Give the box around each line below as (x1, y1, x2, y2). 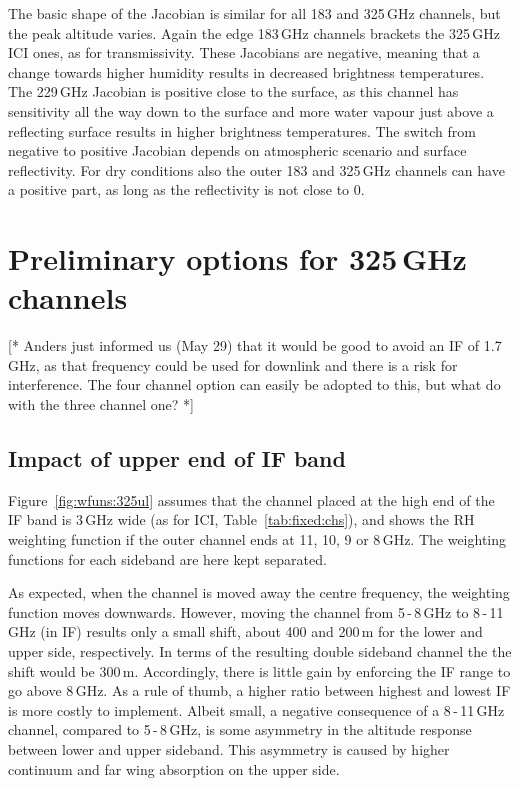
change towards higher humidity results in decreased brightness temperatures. (8, 61, 485, 82)
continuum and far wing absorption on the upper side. (8, 758, 340, 779)
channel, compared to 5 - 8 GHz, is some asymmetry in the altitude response (8, 719, 472, 740)
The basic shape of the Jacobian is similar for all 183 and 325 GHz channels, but (8, 3, 501, 23)
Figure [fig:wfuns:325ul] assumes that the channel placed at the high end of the (8, 489, 495, 510)
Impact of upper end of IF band (8, 443, 346, 474)
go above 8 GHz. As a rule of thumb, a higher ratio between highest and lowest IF (8, 680, 511, 701)
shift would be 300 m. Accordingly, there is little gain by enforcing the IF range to (8, 660, 511, 681)
